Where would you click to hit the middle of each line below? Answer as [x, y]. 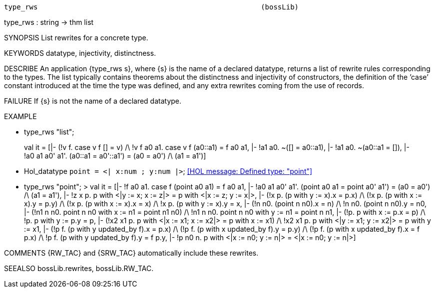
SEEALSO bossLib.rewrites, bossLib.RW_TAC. [79, 268]
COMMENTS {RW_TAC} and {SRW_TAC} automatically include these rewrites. [131, 253]
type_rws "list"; [49, 132]
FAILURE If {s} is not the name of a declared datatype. [93, 101]
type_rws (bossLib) [152, 7]
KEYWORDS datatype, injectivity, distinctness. [80, 53]
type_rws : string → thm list [49, 22]
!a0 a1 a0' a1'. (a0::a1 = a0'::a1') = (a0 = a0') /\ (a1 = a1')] [115, 156]
